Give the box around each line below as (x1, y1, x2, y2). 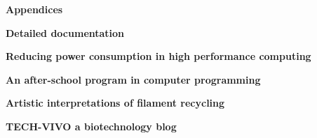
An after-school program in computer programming (6, 72, 261, 86)
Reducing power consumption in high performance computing (6, 49, 311, 63)
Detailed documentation (6, 25, 125, 40)
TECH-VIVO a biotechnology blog (6, 118, 177, 133)
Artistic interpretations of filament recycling (6, 95, 225, 110)
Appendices (6, 2, 63, 16)
